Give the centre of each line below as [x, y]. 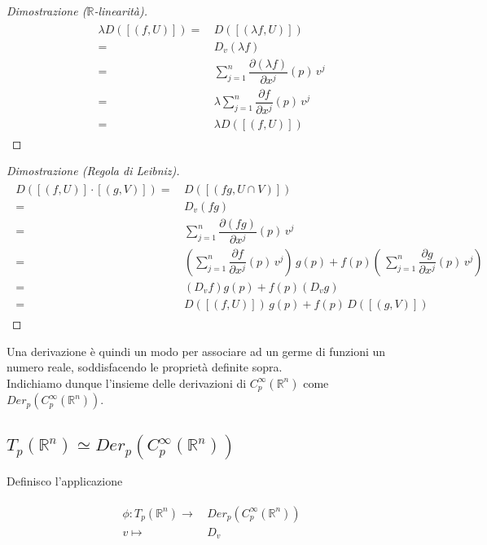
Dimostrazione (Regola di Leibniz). [93, 171]
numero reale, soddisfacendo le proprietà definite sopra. [145, 367]
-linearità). [121, 11]
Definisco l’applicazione [65, 481]
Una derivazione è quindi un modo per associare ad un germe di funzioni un [196, 351]
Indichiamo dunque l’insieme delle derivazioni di [127, 382]
